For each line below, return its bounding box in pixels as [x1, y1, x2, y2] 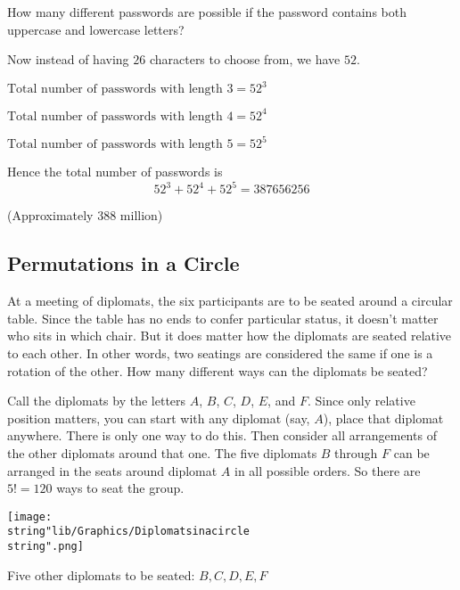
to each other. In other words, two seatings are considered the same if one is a [7, 343, 433, 362]
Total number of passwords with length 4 [7, 110, 234, 123]
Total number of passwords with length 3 [7, 83, 234, 96]
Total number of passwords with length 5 [7, 138, 234, 152]
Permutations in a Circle [7, 250, 240, 277]
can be [393, 443, 430, 462]
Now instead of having [7, 50, 129, 69]
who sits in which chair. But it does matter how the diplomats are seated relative [7, 326, 452, 345]
